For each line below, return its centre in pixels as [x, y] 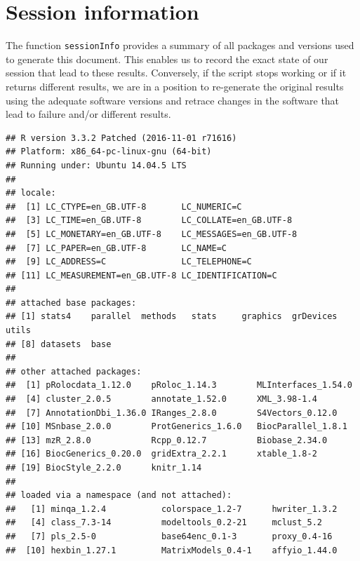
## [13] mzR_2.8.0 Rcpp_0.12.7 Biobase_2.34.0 [167, 440]
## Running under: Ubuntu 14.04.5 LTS [96, 165]
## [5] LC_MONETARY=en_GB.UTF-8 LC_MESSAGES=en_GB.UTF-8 [152, 234]
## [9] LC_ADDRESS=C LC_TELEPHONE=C [129, 262]
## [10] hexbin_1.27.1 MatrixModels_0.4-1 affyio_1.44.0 [172, 550]
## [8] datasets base [59, 344]
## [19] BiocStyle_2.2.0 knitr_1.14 [104, 468]
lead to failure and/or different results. [88, 114]
